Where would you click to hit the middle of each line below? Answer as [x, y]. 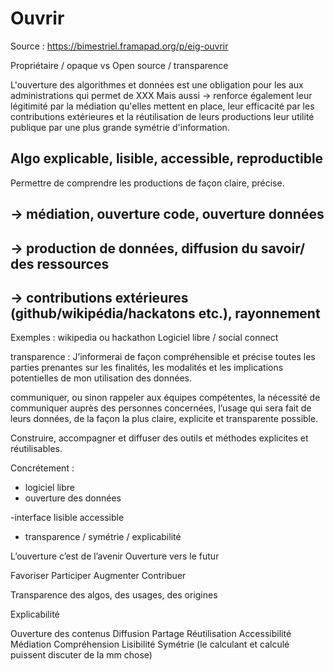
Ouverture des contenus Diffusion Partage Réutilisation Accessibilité [151, 634]
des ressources [60, 263]
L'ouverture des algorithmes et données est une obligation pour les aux [157, 84]
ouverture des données [73, 498]
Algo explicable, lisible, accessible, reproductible [167, 158]
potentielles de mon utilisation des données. [101, 378]
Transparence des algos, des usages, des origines [114, 595]
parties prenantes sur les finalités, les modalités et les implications [147, 368]
